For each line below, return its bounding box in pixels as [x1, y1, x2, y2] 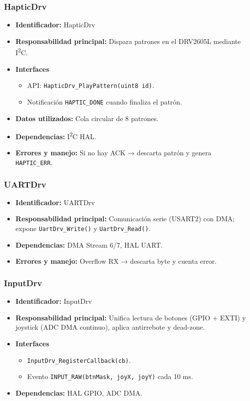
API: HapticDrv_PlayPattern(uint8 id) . [27, 80, 155, 90]
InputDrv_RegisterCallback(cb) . [27, 355, 131, 365]
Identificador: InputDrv [15, 296, 92, 306]
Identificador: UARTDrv [15, 197, 95, 207]
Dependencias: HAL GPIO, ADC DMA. [15, 387, 142, 398]
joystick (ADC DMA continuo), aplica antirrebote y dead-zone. [15, 322, 205, 332]
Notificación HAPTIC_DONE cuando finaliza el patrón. [27, 96, 182, 106]
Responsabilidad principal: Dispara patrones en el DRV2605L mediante [15, 36, 241, 46]
